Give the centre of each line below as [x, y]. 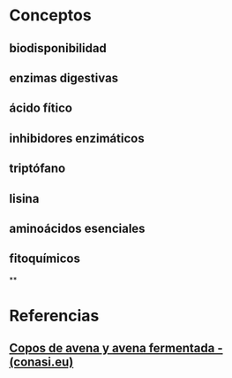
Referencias [54, 316]
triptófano [37, 169]
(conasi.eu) [41, 363]
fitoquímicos [45, 259]
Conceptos [50, 15]
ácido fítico [41, 108]
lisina [24, 199]
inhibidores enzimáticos [77, 138]
